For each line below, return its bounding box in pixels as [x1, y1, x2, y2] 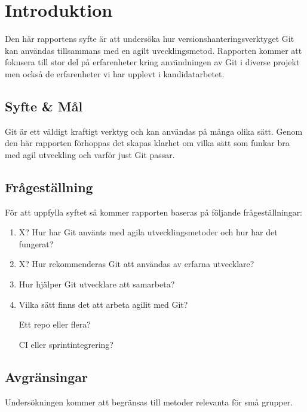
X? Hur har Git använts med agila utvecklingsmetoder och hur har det [19, 226, 278, 238]
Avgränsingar [5, 367, 88, 386]
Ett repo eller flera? [19, 318, 91, 331]
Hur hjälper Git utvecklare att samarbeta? [19, 278, 175, 290]
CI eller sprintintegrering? [19, 338, 113, 350]
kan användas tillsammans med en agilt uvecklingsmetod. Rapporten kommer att [5, 44, 302, 56]
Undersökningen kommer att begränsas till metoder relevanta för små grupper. [5, 395, 293, 408]
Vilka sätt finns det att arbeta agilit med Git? [19, 298, 188, 310]
